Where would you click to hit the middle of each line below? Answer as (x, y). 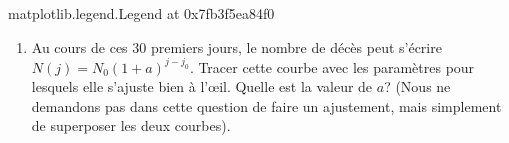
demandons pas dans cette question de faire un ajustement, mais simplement (266, 105)
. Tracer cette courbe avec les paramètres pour (332, 66)
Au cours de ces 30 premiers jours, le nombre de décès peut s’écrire (236, 46)
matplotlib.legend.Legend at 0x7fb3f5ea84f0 (141, 13)
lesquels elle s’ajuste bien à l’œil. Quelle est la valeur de (202, 86)
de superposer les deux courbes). (131, 125)
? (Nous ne (417, 86)
